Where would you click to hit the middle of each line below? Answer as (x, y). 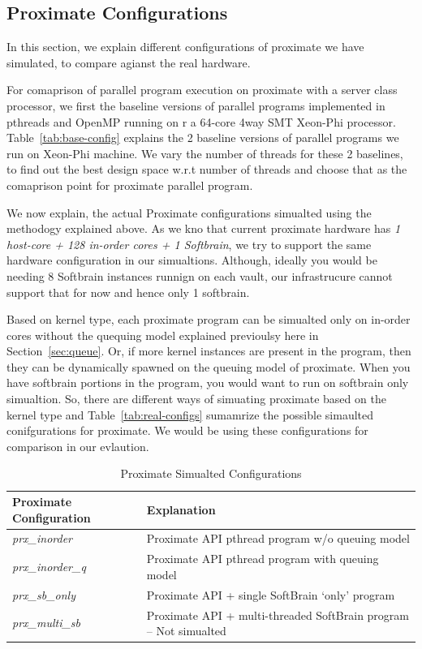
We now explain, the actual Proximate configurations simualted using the (189, 212)
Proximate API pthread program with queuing (263, 559)
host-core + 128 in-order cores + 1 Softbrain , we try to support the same (189, 244)
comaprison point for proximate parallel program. (130, 185)
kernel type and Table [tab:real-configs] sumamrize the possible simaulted (190, 414)
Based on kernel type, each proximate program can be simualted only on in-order (209, 319)
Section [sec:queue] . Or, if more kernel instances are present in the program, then (209, 351)
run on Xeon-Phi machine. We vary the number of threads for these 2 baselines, (205, 153)
